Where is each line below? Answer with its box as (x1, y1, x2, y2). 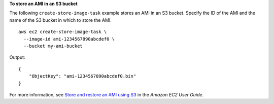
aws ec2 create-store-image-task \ (18, 29, 107, 35)
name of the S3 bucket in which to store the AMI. (9, 17, 112, 23)
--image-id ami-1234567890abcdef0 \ (23, 36, 115, 42)
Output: (9, 54, 25, 60)
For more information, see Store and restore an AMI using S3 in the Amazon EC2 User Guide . (9, 91, 204, 97)
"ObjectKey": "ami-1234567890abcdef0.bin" (28, 74, 136, 79)
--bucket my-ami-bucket (23, 43, 83, 49)
